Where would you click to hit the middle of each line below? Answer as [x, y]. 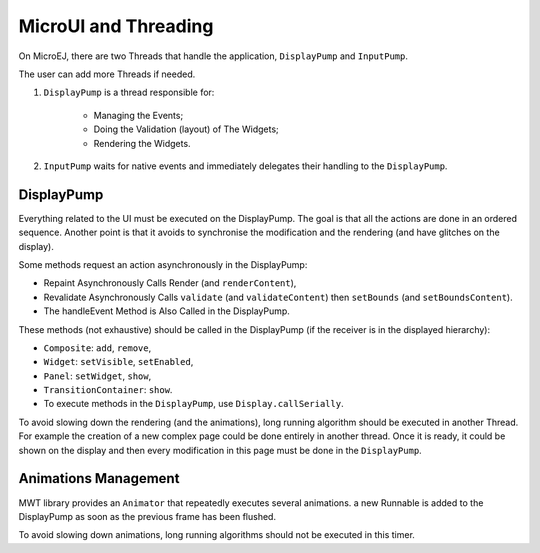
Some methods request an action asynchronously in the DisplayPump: [163, 264]
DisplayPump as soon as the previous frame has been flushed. [147, 516]
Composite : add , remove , [97, 347]
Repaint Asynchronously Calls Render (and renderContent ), [170, 283]
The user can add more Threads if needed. [107, 74]
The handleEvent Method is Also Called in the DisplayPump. [166, 311]
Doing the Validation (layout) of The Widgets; [186, 129]
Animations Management [99, 478]
